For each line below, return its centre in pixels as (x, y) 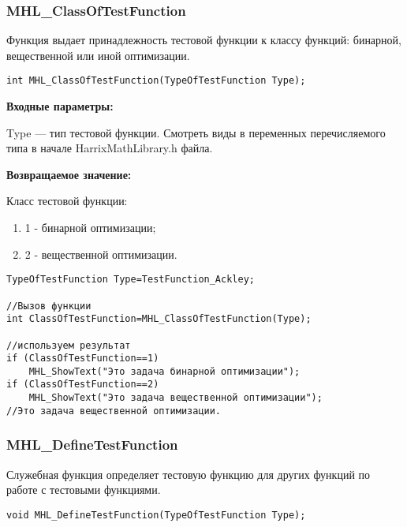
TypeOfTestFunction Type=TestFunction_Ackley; (131, 280)
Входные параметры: (60, 106)
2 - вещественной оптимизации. (101, 254)
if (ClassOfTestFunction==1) (83, 359)
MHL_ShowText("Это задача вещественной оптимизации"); (175, 398)
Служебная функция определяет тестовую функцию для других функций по (189, 474)
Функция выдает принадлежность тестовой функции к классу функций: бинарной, (204, 40)
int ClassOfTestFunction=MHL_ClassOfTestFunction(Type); (159, 319)
